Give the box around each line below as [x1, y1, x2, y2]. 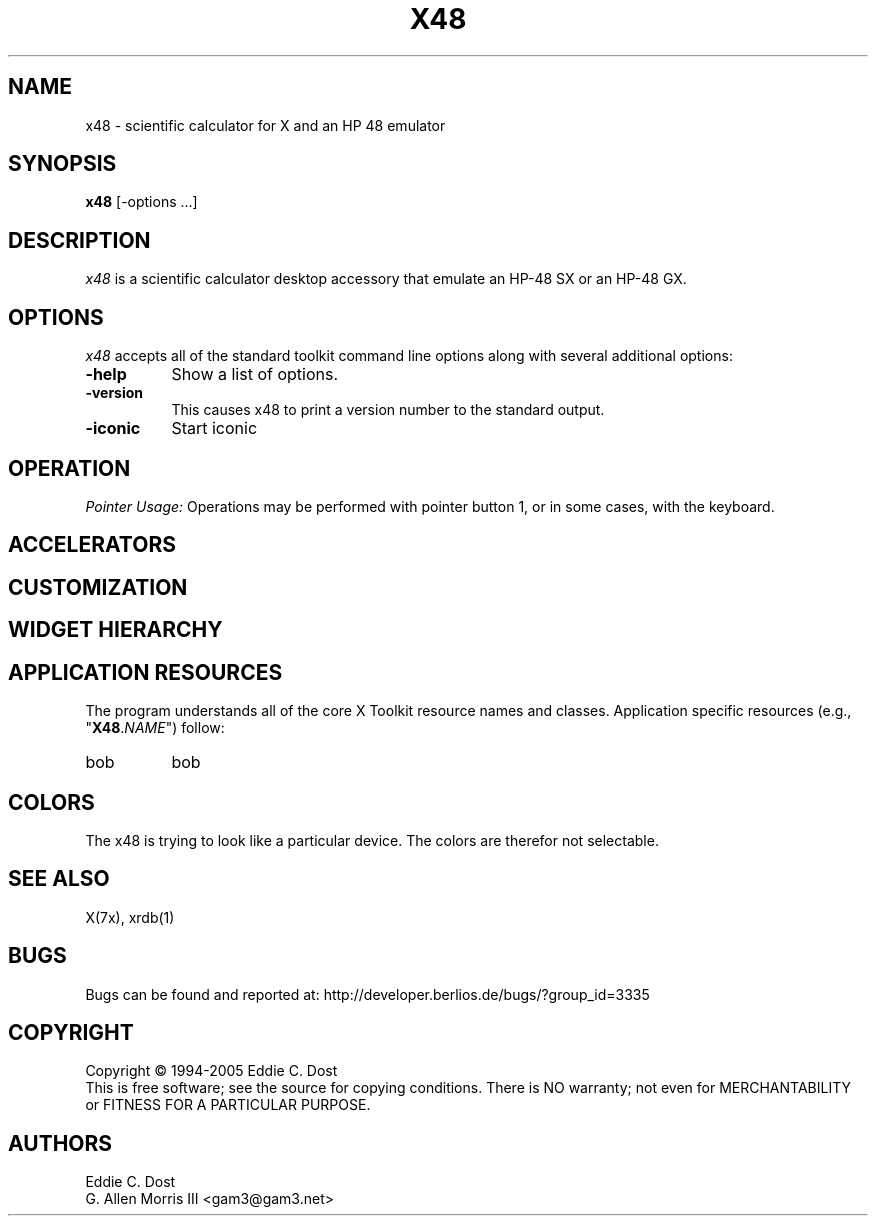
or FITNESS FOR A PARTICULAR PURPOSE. [85, 1096, 371, 1114]
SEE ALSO [8, 866, 110, 892]
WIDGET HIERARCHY [8, 617, 223, 643]
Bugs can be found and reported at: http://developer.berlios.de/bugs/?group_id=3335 [85, 985, 650, 1003]
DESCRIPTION [8, 227, 151, 253]
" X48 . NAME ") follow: [85, 719, 225, 737]
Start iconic [171, 418, 258, 439]
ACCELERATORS [8, 532, 176, 558]
